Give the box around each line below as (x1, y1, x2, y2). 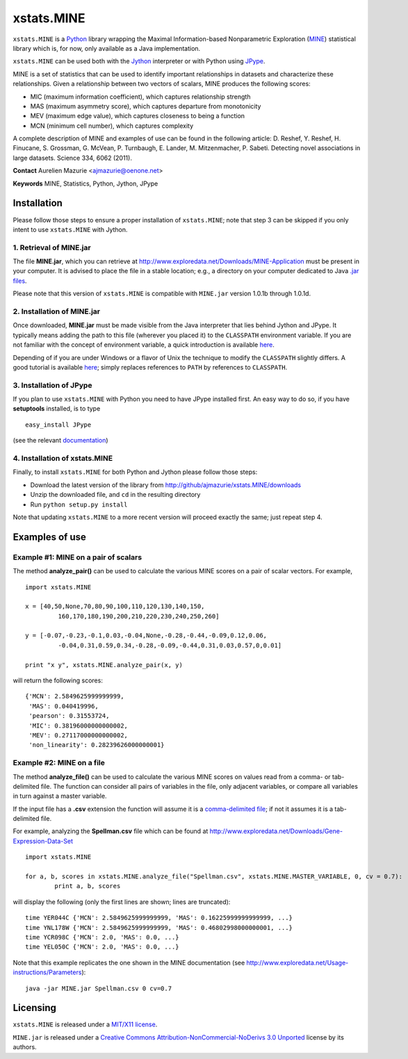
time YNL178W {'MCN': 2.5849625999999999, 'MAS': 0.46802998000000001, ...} (25, 923, 293, 931)
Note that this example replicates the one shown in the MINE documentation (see (13, 958, 245, 967)
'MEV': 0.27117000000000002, (28, 731, 129, 739)
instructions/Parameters (13, 968, 82, 976)
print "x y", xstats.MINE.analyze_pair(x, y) (25, 661, 183, 668)
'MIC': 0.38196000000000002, (28, 721, 129, 730)
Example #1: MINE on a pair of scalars (13, 552, 142, 562)
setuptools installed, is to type (13, 404, 101, 413)
